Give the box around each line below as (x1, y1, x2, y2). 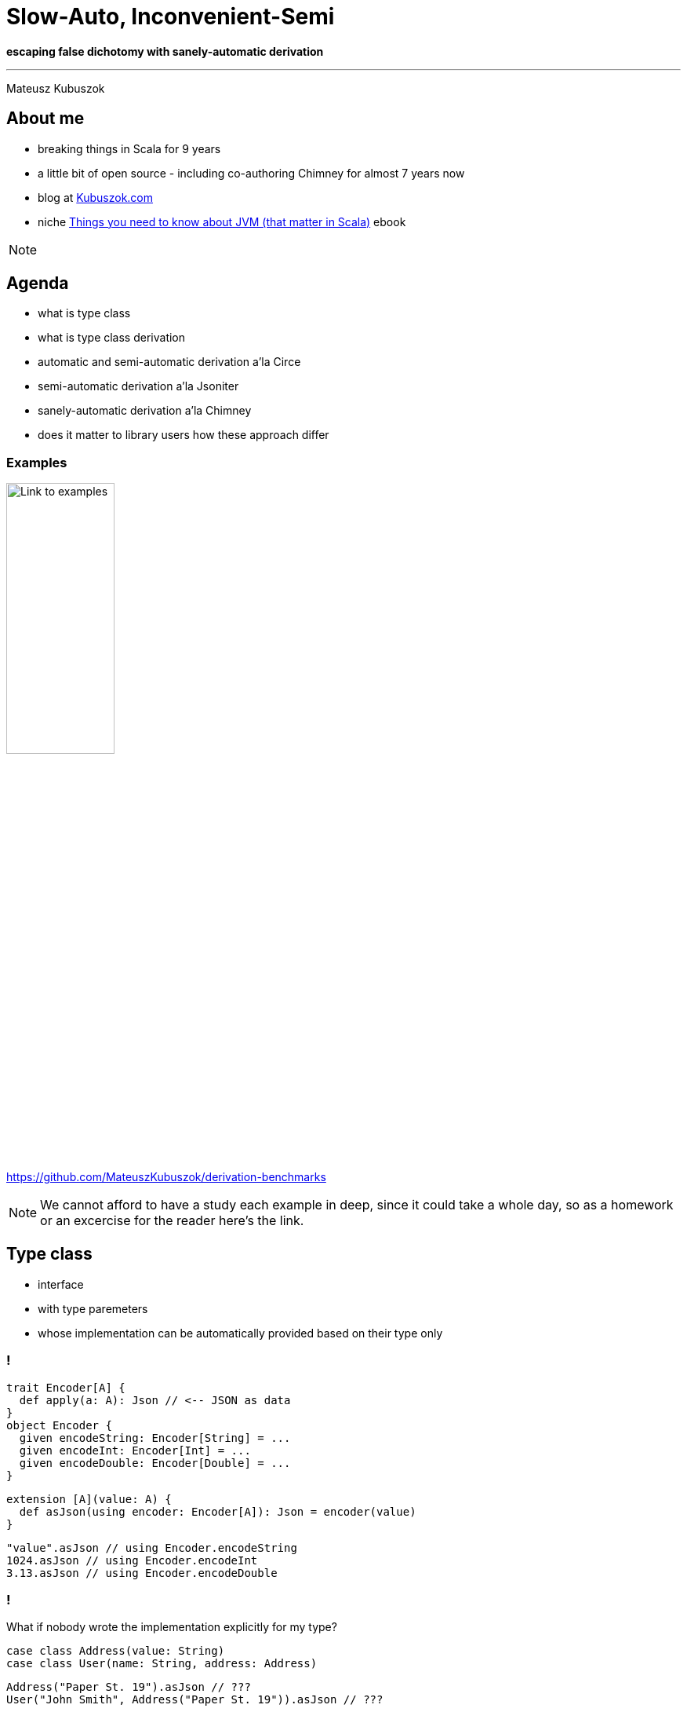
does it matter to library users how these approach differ (38, 428, 329, 442)
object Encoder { (6, 1418, 112, 1432)
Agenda (6, 273, 69, 294)
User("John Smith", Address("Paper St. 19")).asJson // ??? (6, 1693, 383, 1707)
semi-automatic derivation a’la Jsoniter (38, 379, 239, 393)
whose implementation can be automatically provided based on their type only (38, 1326, 443, 1340)
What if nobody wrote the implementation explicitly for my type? (6, 1620, 337, 1634)
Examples (6, 454, 67, 470)
